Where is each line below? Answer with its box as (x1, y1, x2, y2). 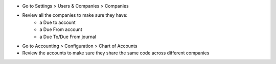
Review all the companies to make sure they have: (22, 12, 128, 18)
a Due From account (39, 26, 83, 33)
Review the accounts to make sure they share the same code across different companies (22, 50, 210, 56)
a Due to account (39, 19, 76, 25)
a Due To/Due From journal (39, 34, 97, 40)
